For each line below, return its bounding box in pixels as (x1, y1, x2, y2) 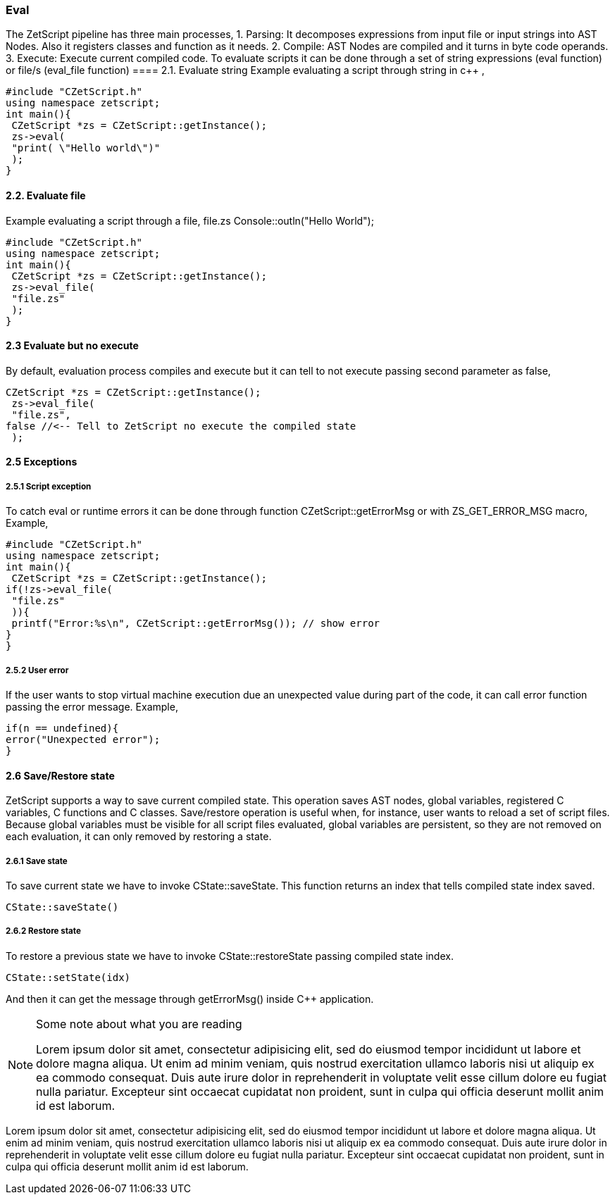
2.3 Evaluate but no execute (6, 339, 139, 352)
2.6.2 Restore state (6, 926, 81, 937)
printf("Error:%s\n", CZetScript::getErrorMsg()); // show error (11, 618, 380, 630)
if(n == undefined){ (6, 722, 119, 734)
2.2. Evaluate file (6, 189, 86, 201)
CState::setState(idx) (6, 971, 131, 983)
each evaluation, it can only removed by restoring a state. (6, 830, 272, 843)
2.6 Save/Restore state (6, 769, 115, 782)
